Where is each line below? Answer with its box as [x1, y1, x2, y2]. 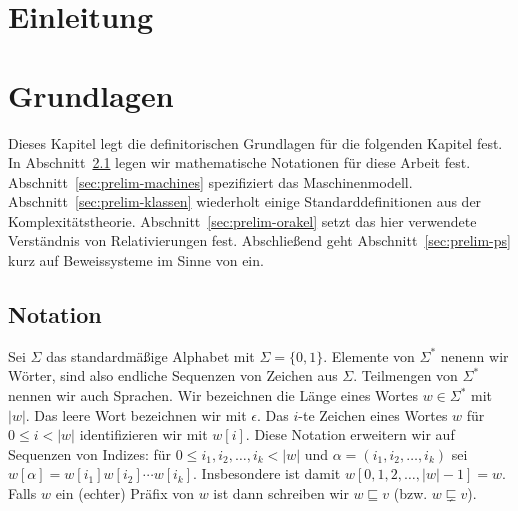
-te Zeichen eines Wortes [298, 404, 448, 425]
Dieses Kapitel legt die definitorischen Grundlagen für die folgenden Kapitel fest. [8, 132, 503, 153]
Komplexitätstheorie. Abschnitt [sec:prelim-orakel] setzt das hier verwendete [8, 210, 477, 231]
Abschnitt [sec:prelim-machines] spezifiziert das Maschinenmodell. [8, 171, 413, 192]
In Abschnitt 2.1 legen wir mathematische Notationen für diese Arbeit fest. [8, 152, 471, 173]
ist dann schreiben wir [213, 483, 349, 504]
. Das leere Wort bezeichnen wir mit [25, 404, 247, 425]
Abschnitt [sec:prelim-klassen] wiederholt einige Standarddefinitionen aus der [8, 191, 482, 212]
